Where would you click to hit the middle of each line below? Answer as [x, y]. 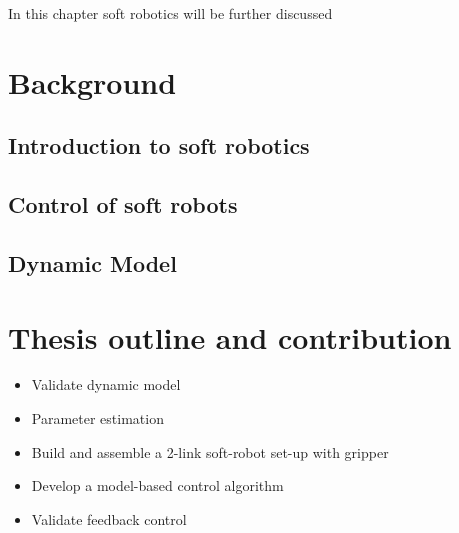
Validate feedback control [109, 518]
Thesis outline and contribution [230, 336]
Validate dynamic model [106, 384]
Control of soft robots [123, 204]
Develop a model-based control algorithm [157, 485]
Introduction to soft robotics [159, 145]
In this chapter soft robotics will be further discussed [170, 13]
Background [92, 81]
